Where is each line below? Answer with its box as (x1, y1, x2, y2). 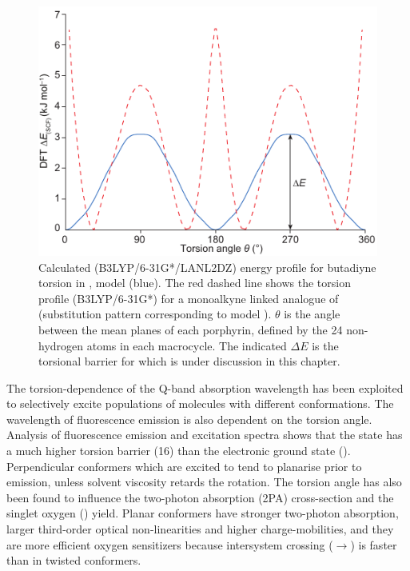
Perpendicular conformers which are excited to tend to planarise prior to (6, 457, 362, 474)
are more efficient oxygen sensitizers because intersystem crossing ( (6, 536, 333, 553)
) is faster (350, 536, 397, 553)
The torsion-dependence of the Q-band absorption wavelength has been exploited (6, 379, 404, 396)
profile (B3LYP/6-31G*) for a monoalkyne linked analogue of (38, 289, 339, 306)
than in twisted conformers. (6, 552, 141, 569)
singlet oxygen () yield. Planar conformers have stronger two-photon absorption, (6, 505, 399, 521)
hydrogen (38, 337, 84, 353)
